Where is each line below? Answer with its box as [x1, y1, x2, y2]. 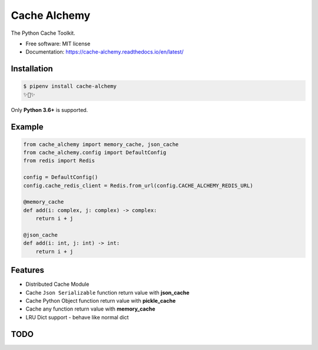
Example [11, 121, 44, 132]
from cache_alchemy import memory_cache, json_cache [23, 141, 179, 147]
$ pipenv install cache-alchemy [23, 83, 117, 90]
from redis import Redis [23, 157, 95, 164]
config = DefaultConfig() [23, 174, 98, 181]
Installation [11, 64, 53, 74]
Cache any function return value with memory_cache [25, 305, 155, 312]
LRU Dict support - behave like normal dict [25, 313, 129, 321]
